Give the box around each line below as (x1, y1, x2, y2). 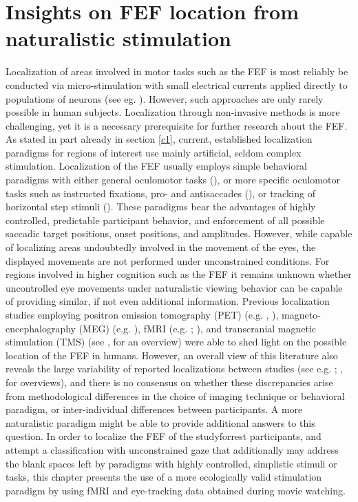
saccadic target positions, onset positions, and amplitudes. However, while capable (6, 226, 352, 241)
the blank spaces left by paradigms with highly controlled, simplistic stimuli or (6, 456, 337, 470)
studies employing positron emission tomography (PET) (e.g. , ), (6, 308, 279, 321)
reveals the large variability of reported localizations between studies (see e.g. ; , (6, 361, 344, 376)
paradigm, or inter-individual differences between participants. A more (6, 402, 303, 416)
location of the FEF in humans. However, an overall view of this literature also (6, 348, 338, 362)
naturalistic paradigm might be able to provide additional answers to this (6, 415, 315, 430)
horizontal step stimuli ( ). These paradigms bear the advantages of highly (6, 199, 316, 214)
